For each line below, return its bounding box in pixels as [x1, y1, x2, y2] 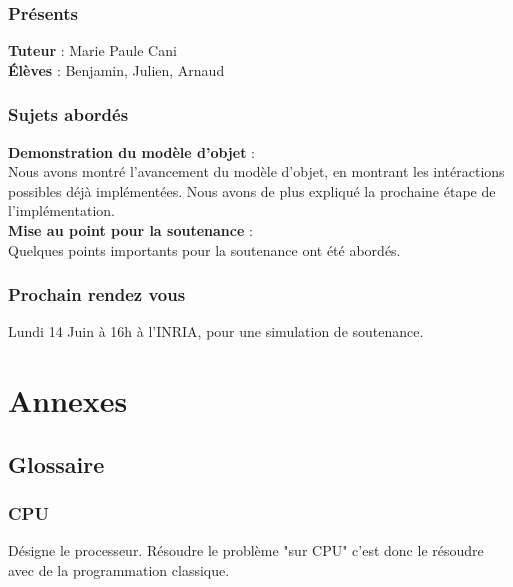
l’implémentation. [8, 200, 115, 221]
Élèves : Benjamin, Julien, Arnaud [8, 59, 225, 80]
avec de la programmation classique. [8, 559, 230, 580]
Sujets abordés [8, 102, 129, 127]
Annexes [8, 380, 128, 421]
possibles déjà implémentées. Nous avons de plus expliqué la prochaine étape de [8, 180, 496, 201]
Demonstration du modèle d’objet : [8, 141, 255, 162]
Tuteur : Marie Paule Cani [8, 40, 177, 61]
